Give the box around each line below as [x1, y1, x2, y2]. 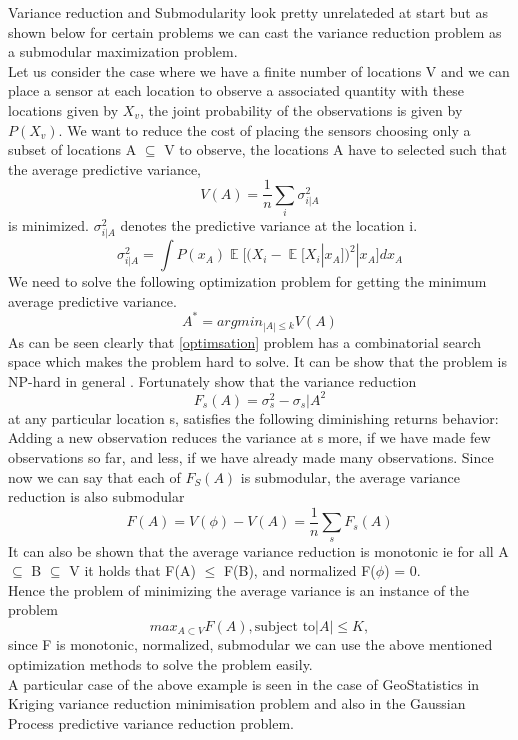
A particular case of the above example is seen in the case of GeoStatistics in [8, 673, 480, 694]
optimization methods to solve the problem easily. [8, 654, 313, 675]
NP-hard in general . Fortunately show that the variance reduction [8, 370, 417, 391]
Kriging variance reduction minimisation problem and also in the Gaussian [8, 693, 466, 714]
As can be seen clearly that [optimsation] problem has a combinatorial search [8, 331, 482, 352]
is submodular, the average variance [240, 466, 461, 487]
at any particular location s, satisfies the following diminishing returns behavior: [8, 407, 499, 428]
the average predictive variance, [8, 158, 201, 179]
